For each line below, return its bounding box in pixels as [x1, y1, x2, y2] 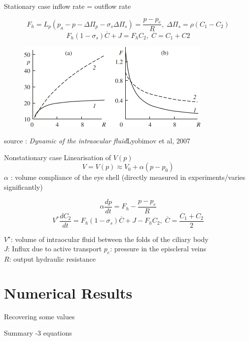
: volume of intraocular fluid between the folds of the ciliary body [10, 234, 209, 244]
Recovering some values [4, 311, 75, 321]
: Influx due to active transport [7, 243, 102, 254]
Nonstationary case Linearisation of [4, 152, 111, 162]
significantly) [4, 182, 43, 192]
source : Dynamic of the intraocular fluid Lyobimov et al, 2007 [4, 136, 190, 146]
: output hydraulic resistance [9, 254, 96, 264]
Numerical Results [4, 282, 133, 303]
